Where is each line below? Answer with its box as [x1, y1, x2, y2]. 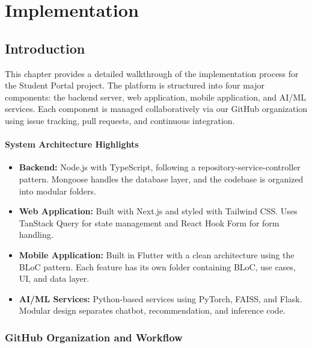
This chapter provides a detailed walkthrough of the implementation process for [5, 67, 299, 79]
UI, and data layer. [19, 272, 90, 285]
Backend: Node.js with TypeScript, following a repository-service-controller [19, 161, 301, 173]
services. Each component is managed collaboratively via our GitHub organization [5, 102, 308, 115]
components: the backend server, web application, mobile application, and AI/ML [5, 90, 306, 103]
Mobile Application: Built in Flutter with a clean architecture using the [19, 248, 295, 261]
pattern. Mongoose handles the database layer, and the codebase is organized [19, 172, 304, 185]
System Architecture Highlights [5, 138, 139, 151]
